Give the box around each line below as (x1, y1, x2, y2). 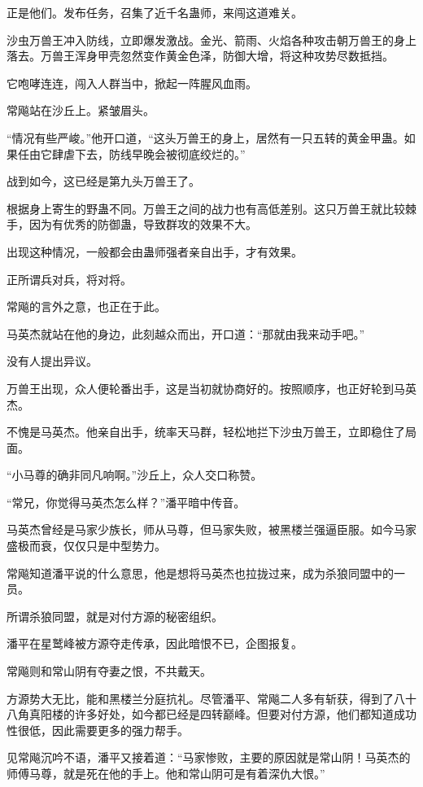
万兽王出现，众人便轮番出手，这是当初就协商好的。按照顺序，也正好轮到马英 (7, 379, 416, 396)
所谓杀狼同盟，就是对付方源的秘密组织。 (7, 607, 223, 624)
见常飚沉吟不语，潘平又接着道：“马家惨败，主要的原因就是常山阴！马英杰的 (7, 749, 411, 766)
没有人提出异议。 (7, 352, 98, 369)
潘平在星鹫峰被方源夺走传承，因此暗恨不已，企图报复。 (7, 635, 303, 652)
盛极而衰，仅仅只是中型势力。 (7, 537, 166, 554)
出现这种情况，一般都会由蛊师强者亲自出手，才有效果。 (7, 243, 303, 260)
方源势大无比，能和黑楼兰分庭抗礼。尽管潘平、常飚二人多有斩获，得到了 (7, 689, 394, 706)
